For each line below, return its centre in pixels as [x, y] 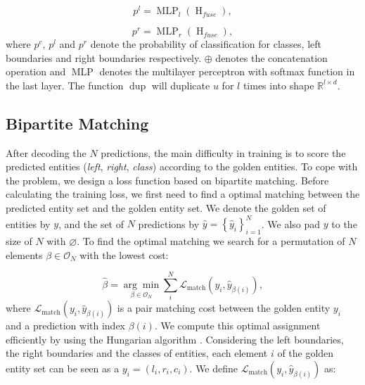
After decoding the [46, 152]
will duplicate [181, 85]
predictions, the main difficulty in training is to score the [223, 152]
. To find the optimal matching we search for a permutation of [211, 240]
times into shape [278, 85]
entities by [28, 223]
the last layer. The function [65, 85]
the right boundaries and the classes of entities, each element [137, 353]
